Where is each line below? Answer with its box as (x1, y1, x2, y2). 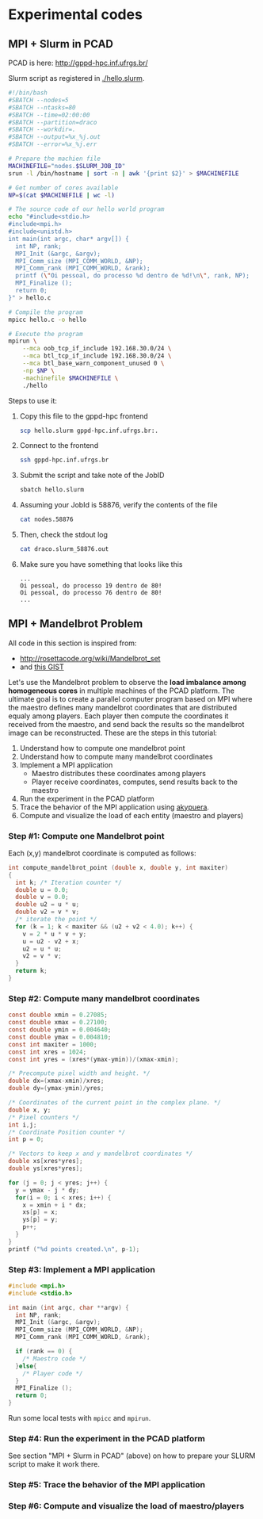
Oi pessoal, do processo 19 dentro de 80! (19, 581, 162, 590)
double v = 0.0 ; (15, 893, 69, 901)
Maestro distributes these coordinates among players (31, 768, 206, 778)
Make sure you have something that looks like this (19, 559, 183, 568)
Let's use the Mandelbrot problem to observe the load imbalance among (8, 677, 247, 687)
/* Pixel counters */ (8, 1113, 80, 1121)
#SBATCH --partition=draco (8, 118, 97, 126)
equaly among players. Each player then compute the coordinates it (8, 711, 229, 721)
